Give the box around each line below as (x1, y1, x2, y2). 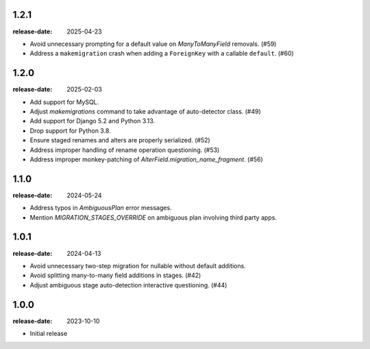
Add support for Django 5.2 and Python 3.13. (29, 117, 156, 125)
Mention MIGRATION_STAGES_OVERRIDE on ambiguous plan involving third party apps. (29, 213, 277, 222)
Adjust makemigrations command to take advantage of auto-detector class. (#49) (29, 107, 262, 116)
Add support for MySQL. (29, 98, 99, 106)
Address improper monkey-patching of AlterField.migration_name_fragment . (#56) (29, 155, 263, 164)
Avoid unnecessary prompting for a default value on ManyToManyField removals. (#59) (29, 40, 277, 48)
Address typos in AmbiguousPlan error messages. (29, 204, 172, 212)
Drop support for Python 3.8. (29, 127, 111, 135)
